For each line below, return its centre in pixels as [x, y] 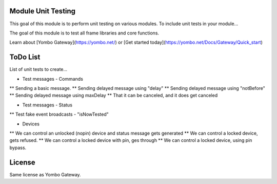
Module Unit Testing [43, 11]
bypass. [18, 148]
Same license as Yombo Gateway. [45, 174]
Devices [31, 124]
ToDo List [25, 57]
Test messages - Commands [53, 79]
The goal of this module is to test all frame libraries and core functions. [84, 33]
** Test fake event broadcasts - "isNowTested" [59, 114]
